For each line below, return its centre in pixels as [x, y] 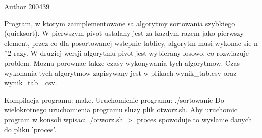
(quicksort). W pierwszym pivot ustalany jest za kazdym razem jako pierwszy [124, 33]
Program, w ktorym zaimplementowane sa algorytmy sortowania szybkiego [120, 23]
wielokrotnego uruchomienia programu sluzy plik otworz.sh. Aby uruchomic [121, 109]
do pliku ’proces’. [30, 129]
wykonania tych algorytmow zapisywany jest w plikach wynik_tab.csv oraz [120, 73]
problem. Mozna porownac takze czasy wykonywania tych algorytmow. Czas [122, 62]
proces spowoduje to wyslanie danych [195, 119]
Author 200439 [27, 6]
